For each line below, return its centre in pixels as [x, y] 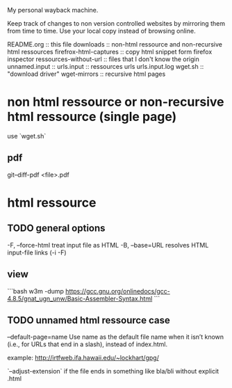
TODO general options [56, 228]
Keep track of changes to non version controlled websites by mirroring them [116, 23]
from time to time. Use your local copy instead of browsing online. [101, 31]
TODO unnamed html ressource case [89, 320]
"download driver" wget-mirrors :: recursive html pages [86, 74]
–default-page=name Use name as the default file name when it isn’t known [116, 337]
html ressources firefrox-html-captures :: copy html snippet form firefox [110, 52]
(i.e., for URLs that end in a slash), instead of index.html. [88, 344]
